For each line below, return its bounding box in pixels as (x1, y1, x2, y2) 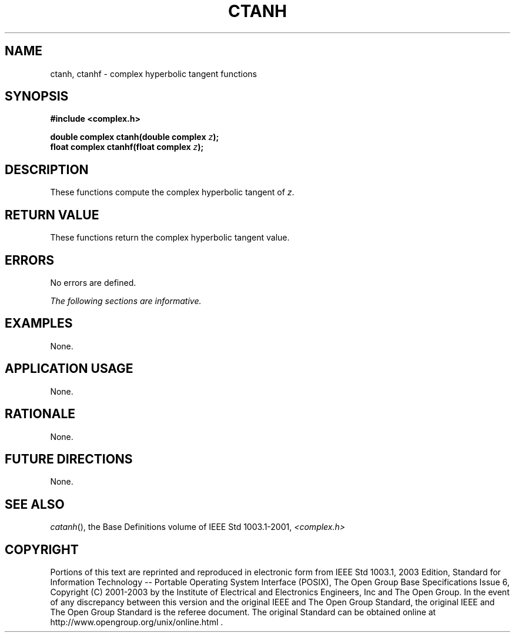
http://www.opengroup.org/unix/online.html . (50, 617, 223, 628)
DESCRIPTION (5, 162, 89, 177)
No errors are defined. (50, 277, 136, 288)
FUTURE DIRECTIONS (5, 451, 133, 466)
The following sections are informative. (50, 295, 202, 306)
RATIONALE (5, 406, 76, 422)
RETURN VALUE (5, 207, 99, 222)
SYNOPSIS (5, 89, 69, 104)
